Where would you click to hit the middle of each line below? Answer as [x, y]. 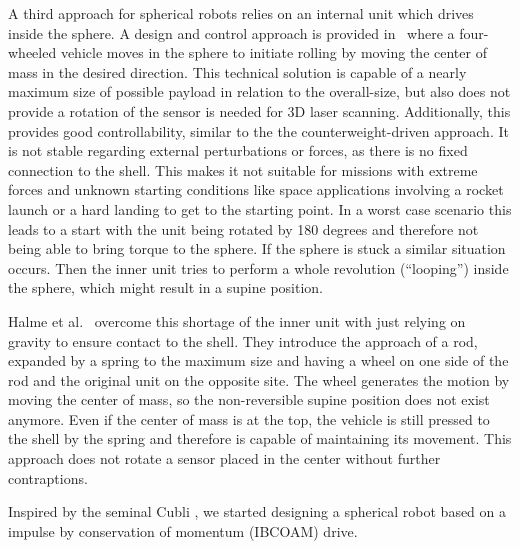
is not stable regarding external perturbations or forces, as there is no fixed [238, 150]
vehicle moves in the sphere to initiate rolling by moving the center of [273, 52]
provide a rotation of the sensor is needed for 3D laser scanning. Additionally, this [259, 110]
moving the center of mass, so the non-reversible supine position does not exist [249, 399]
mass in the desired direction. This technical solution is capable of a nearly [237, 71]
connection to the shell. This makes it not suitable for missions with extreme [243, 169]
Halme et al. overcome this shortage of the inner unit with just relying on [237, 320]
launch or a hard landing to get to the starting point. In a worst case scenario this [260, 208]
